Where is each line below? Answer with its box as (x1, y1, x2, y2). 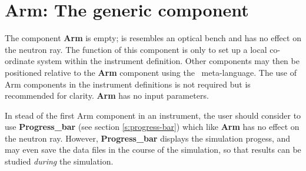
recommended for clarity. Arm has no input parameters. (5, 89, 209, 102)
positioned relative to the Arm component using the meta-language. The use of (5, 66, 297, 78)
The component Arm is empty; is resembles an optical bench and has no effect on (5, 32, 301, 44)
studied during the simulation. (5, 155, 114, 167)
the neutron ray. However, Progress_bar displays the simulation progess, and (5, 132, 291, 144)
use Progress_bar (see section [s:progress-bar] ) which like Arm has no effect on (5, 120, 300, 133)
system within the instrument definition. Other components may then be (37, 55, 300, 67)
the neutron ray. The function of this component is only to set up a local (5, 43, 267, 55)
